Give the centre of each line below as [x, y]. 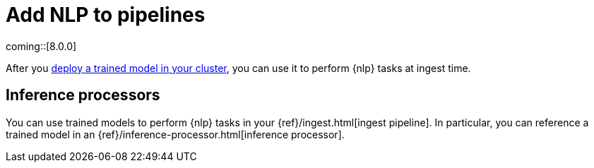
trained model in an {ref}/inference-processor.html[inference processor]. [175, 134]
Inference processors [83, 95]
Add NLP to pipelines [106, 15]
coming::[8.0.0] [41, 46]
